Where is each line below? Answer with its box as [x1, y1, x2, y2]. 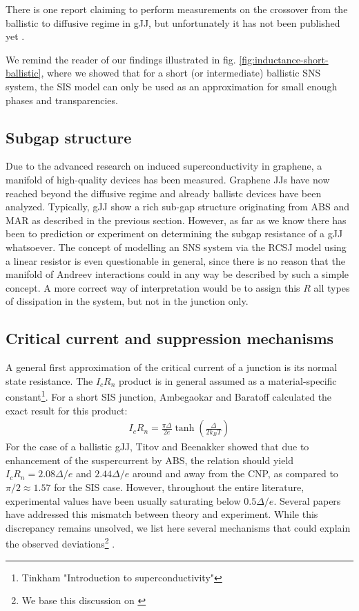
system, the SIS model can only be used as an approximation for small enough [6, 79, 338, 93]
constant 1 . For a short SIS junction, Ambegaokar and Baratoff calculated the [6, 388, 332, 403]
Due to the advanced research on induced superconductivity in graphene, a [6, 159, 322, 173]
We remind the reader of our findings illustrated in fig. [6, 52, 236, 66]
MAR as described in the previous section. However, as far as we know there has [6, 212, 347, 227]
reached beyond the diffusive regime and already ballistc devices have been [6, 186, 322, 200]
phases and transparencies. [6, 92, 118, 107]
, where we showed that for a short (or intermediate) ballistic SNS [41, 66, 321, 80]
